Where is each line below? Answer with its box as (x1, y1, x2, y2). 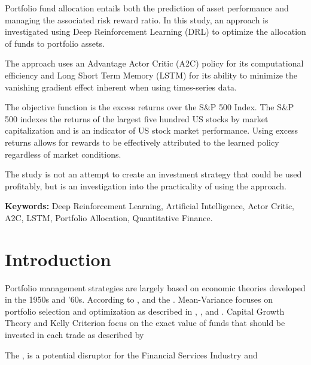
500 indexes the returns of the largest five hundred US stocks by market (5, 112, 269, 125)
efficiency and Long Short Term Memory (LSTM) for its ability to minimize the (5, 68, 298, 81)
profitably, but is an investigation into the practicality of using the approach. (5, 179, 286, 192)
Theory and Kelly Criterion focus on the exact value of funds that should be (5, 316, 285, 329)
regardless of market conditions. (5, 147, 121, 160)
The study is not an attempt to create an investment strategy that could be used (5, 168, 302, 180)
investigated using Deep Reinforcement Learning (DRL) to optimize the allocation (5, 25, 306, 38)
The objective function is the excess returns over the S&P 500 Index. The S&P (5, 101, 294, 113)
